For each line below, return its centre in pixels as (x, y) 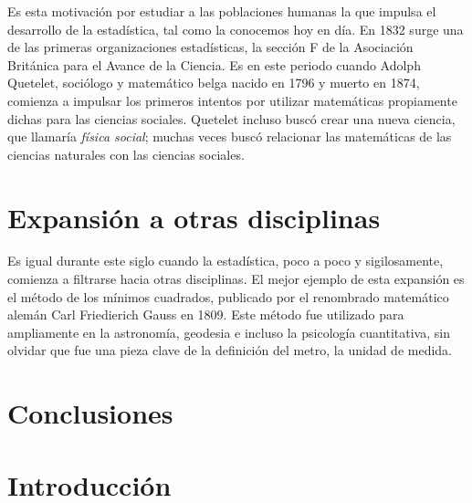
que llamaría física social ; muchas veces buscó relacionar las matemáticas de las (230, 136)
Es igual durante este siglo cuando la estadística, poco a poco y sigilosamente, (226, 261)
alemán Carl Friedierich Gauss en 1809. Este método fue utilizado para (206, 314)
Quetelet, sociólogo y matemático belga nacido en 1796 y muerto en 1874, (214, 83)
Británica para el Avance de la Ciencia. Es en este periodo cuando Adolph (214, 64)
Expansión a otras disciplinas (194, 217)
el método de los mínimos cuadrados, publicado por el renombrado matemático (228, 296)
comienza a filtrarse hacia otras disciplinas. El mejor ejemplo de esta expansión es (236, 279)
